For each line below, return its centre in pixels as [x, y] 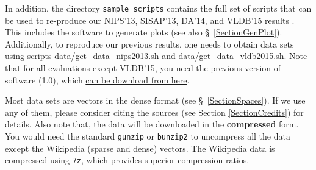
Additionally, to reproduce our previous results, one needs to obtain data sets [149, 44]
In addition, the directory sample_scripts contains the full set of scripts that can [158, 8]
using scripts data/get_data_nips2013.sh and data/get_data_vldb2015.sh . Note [156, 56]
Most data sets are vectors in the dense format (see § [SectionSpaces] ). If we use [155, 100]
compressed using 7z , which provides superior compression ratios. [127, 160]
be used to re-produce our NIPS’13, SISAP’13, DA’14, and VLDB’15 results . [150, 20]
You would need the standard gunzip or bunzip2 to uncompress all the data [148, 136]
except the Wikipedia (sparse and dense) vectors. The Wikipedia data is [140, 148]
